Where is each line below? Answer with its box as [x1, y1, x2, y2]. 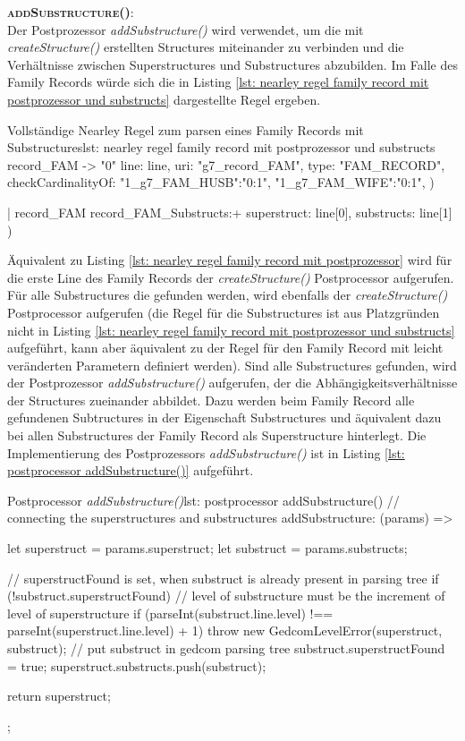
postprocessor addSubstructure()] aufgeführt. [7, 461, 254, 480]
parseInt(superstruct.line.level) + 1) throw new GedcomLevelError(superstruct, [7, 621, 443, 640]
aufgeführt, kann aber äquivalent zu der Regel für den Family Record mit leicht [7, 338, 444, 357]
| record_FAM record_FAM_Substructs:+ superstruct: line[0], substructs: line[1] [7, 202, 452, 221]
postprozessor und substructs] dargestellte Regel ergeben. [7, 89, 321, 108]
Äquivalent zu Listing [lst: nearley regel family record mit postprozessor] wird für [7, 251, 452, 269]
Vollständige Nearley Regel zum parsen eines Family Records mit [7, 120, 364, 139]
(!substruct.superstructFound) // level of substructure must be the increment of [7, 586, 445, 605]
